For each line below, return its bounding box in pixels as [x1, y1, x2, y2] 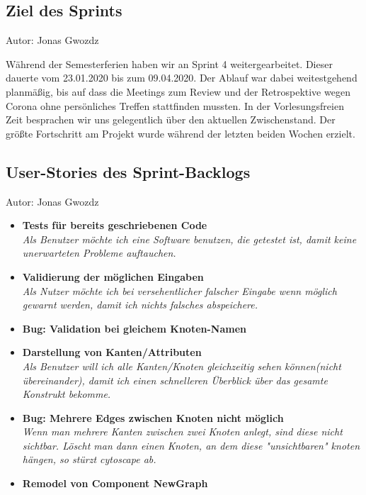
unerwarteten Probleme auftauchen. [22, 245, 176, 260]
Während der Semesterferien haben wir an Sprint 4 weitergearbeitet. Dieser [6, 56, 333, 71]
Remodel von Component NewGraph [22, 476, 208, 491]
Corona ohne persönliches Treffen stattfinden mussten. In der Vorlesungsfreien [6, 98, 344, 113]
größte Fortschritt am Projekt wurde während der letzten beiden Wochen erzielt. [6, 126, 355, 140]
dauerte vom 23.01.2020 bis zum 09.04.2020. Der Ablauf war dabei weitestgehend [6, 70, 358, 85]
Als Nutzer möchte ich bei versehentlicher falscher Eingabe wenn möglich [22, 283, 337, 298]
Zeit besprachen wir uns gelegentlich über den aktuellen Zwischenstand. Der [6, 112, 336, 127]
